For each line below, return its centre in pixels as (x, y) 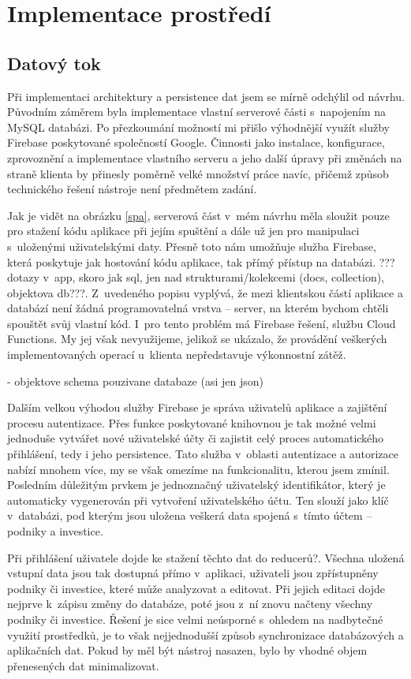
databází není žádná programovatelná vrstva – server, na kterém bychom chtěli (198, 308)
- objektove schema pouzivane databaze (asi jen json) (135, 381)
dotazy (23, 277)
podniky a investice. (55, 531)
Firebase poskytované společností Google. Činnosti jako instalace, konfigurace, (196, 142)
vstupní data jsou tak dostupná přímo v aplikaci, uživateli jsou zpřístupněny (193, 573)
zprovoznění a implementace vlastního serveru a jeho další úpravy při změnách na (205, 157)
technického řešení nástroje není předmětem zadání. (132, 189)
